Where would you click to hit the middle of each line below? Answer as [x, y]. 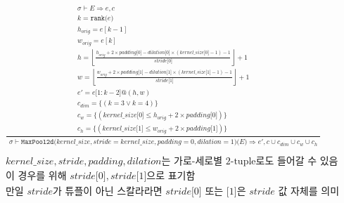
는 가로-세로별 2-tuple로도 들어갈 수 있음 [250, 162]
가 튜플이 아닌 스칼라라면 [108, 192]
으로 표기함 [171, 177]
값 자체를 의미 [309, 192]
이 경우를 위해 [36, 177]
